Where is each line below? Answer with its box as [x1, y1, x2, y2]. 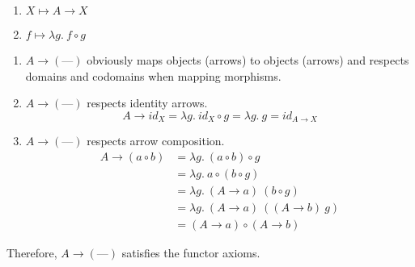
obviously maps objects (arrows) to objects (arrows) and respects [87, 52, 409, 68]
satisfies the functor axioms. [121, 244, 260, 261]
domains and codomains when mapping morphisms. [25, 67, 282, 84]
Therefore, [6, 244, 57, 261]
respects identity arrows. [87, 94, 208, 111]
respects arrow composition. [87, 132, 225, 149]
